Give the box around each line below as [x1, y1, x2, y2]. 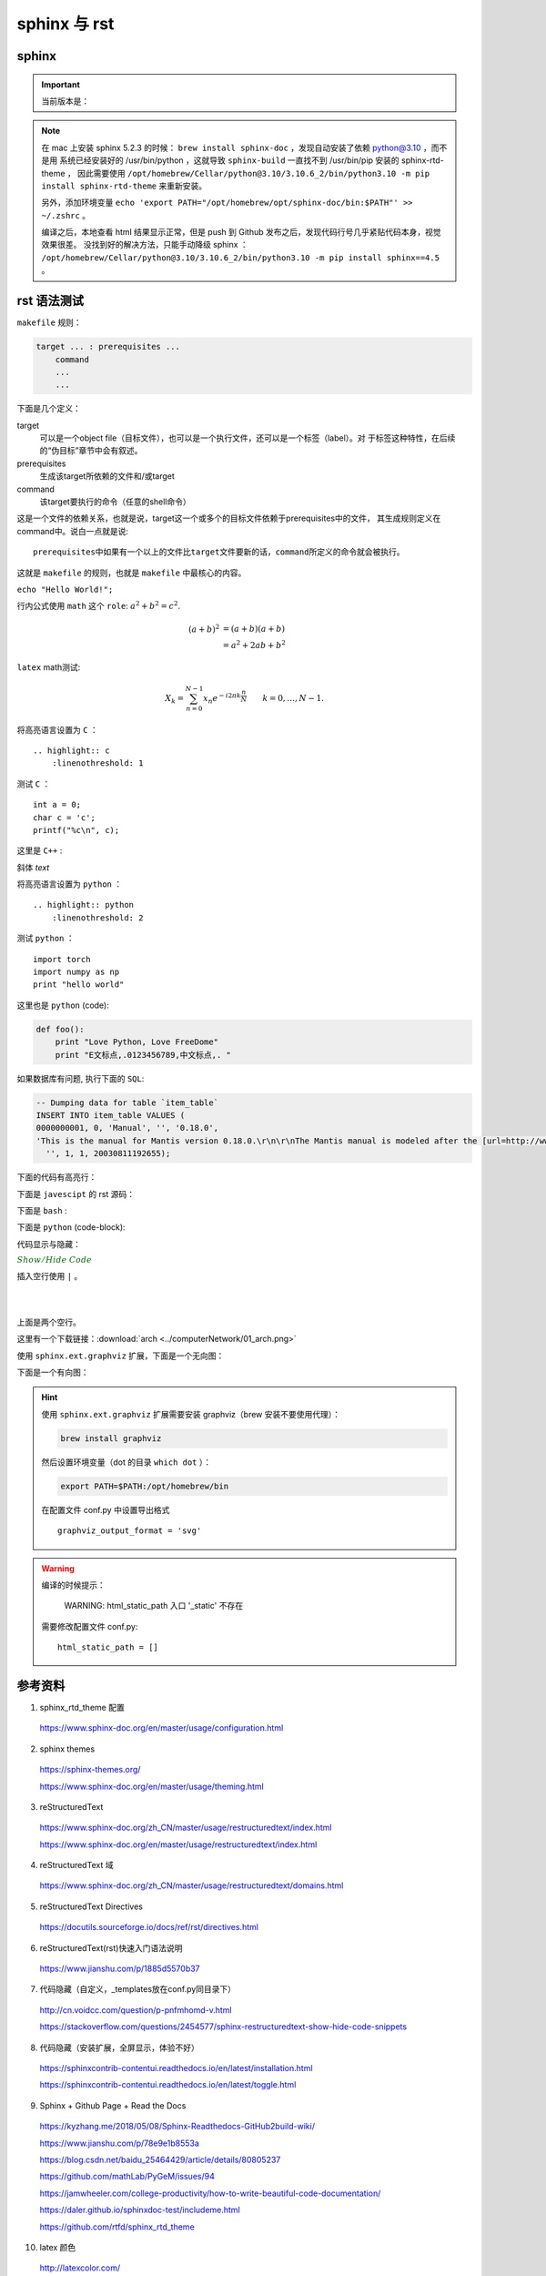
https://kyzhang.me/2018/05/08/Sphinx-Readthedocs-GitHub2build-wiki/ [39, 2121, 316, 2132]
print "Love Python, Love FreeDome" [55, 1037, 218, 1047]
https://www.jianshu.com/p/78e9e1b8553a [39, 2138, 200, 2149]
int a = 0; [33, 799, 82, 810]
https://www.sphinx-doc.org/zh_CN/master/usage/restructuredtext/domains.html [39, 1880, 344, 1891]
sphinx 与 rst [16, 14, 115, 34]
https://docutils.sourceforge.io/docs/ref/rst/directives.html [39, 1922, 259, 1933]
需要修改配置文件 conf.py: [41, 1621, 138, 1631]
